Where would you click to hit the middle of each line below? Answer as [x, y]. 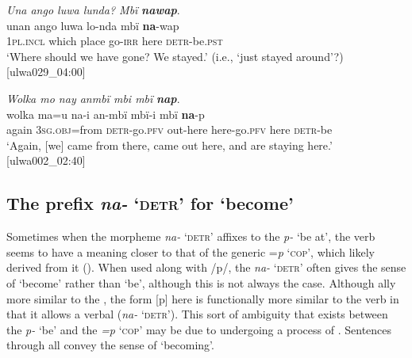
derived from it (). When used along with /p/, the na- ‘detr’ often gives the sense [206, 267]
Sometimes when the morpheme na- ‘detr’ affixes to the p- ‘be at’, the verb [191, 236]
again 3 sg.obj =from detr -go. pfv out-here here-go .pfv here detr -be [169, 129]
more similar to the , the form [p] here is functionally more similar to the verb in [203, 298]
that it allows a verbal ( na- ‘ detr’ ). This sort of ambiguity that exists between [197, 314]
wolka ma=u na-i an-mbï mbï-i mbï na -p [106, 114]
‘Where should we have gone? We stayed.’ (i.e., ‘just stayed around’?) [175, 56]
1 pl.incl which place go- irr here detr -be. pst [115, 41]
